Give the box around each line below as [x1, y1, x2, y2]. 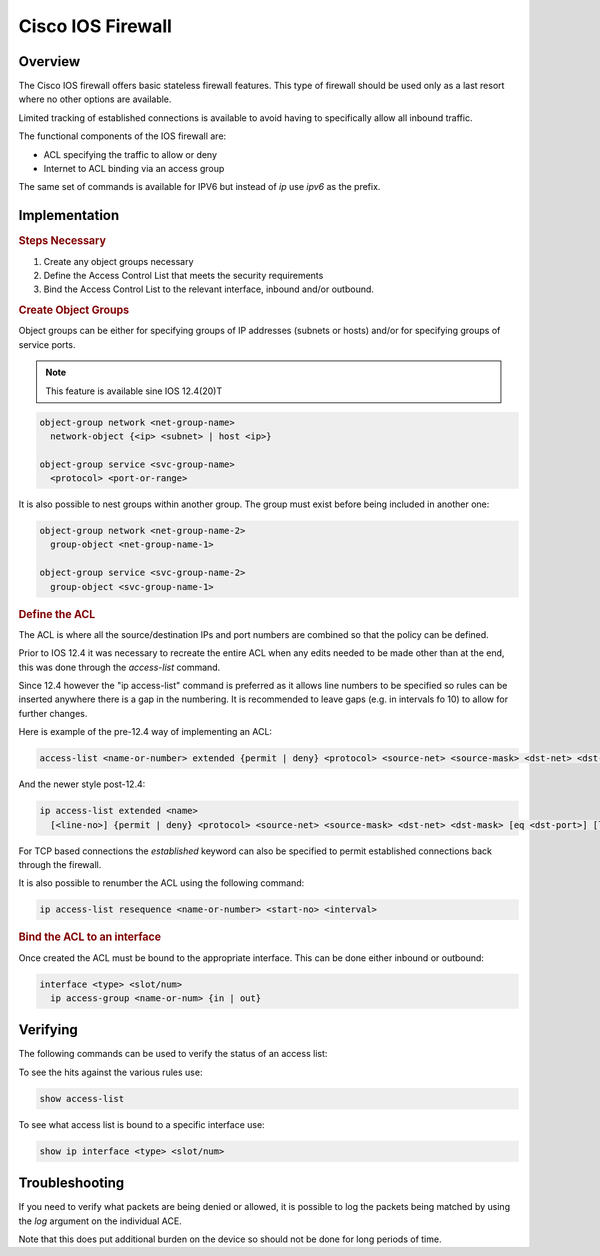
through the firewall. [18, 858, 102, 870]
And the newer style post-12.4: [18, 778, 146, 790]
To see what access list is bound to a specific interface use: [18, 1118, 265, 1130]
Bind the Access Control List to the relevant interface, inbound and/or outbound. [43, 283, 375, 295]
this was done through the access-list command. [18, 661, 221, 673]
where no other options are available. [18, 93, 172, 105]
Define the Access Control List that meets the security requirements [43, 269, 324, 281]
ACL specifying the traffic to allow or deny [43, 148, 218, 160]
